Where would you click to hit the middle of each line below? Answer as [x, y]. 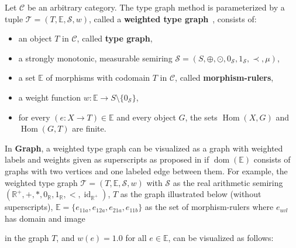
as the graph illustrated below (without [191, 194]
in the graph [27, 238]
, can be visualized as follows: [221, 238]
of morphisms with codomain [98, 77]
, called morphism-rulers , [224, 77]
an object [35, 38]
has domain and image [45, 218]
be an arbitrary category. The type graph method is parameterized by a [156, 7]
